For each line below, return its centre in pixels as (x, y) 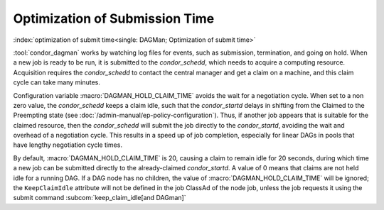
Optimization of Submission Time (114, 18)
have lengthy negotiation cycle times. (68, 145)
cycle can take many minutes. (57, 82)
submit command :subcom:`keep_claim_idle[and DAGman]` (100, 198)
